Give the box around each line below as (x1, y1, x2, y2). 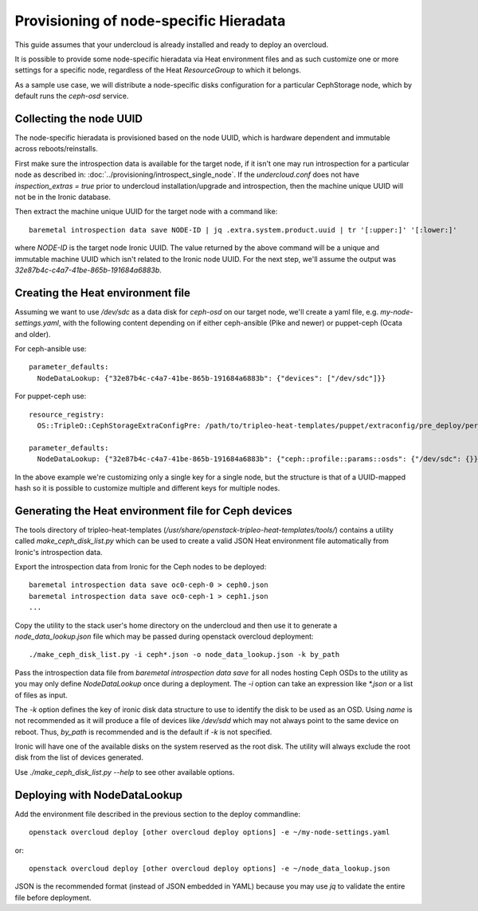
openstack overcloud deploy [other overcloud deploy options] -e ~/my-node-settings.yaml (29, 828, 390, 837)
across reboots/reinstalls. (14, 144, 99, 154)
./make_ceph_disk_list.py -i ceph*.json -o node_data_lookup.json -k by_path (29, 650, 340, 659)
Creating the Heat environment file (14, 286, 191, 299)
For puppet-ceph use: (14, 391, 87, 401)
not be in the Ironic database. (14, 192, 112, 201)
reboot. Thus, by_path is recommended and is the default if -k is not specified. (14, 727, 272, 737)
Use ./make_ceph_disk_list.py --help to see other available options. (14, 767, 235, 776)
